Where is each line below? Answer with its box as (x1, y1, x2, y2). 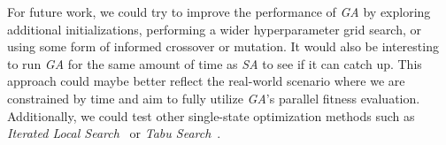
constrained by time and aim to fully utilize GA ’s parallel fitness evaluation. (7, 88, 420, 107)
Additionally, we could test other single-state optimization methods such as (7, 106, 415, 125)
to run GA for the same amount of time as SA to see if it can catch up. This (7, 54, 422, 72)
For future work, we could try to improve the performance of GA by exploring (7, 3, 431, 20)
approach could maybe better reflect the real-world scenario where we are (7, 72, 405, 90)
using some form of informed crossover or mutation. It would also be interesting (7, 37, 439, 56)
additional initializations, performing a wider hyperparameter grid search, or (7, 19, 422, 38)
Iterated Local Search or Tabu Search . (7, 124, 221, 142)
